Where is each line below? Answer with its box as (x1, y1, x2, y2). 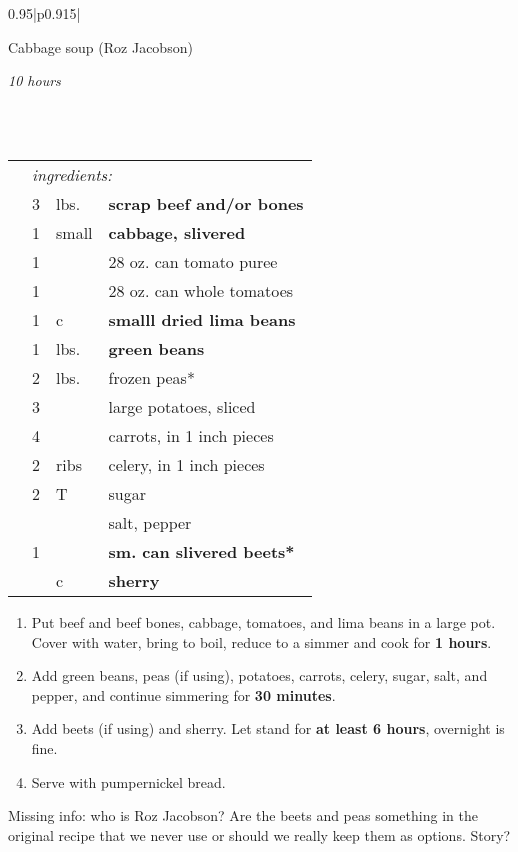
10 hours (8, 70, 61, 91)
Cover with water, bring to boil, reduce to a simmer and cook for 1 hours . (31, 631, 492, 652)
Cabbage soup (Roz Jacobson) (8, 36, 193, 57)
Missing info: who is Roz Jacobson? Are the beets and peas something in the (8, 805, 478, 826)
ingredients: (32, 162, 112, 186)
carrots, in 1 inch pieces (108, 423, 274, 447)
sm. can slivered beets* (108, 539, 295, 563)
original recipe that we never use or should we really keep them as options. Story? (8, 824, 511, 845)
